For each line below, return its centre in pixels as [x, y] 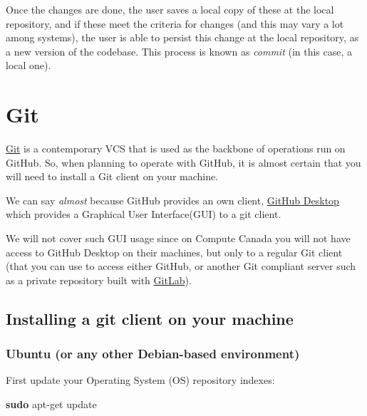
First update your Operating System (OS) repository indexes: [140, 380]
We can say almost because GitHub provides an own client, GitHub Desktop [172, 200]
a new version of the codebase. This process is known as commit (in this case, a [179, 51]
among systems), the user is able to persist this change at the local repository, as [182, 37]
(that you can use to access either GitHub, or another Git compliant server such [181, 266]
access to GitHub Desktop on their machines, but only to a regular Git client [174, 252]
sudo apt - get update [51, 404]
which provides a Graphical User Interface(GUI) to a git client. [144, 214]
